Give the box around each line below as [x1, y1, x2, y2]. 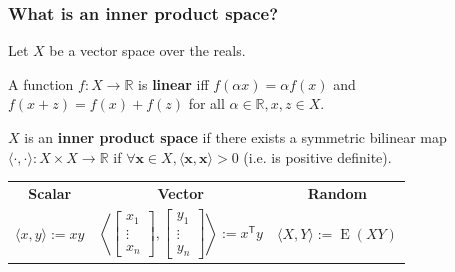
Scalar [28, 182, 72, 203]
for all [188, 93, 225, 114]
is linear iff [138, 73, 209, 94]
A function [8, 73, 74, 94]
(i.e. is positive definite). [243, 146, 392, 167]
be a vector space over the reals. [49, 40, 246, 61]
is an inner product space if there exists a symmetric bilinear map [24, 127, 447, 147]
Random [307, 182, 368, 203]
